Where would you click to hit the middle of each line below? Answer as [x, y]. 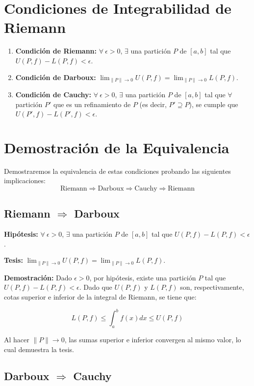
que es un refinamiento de [92, 104]
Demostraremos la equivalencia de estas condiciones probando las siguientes [117, 171]
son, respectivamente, [212, 287]
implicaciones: [25, 180]
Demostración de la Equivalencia [117, 147]
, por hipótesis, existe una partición [143, 277]
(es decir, [153, 104]
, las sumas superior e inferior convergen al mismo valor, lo [153, 339]
